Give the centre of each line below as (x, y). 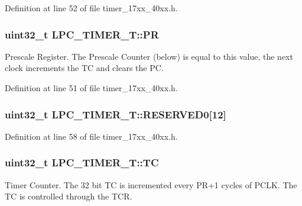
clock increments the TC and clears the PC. (84, 68)
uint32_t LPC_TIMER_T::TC (82, 162)
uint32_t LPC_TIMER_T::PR (82, 34)
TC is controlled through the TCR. (69, 196)
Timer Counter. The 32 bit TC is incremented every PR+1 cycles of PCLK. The (151, 184)
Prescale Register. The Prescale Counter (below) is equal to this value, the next (149, 56)
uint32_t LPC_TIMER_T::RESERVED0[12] (116, 114)
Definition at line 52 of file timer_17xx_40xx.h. (91, 8)
